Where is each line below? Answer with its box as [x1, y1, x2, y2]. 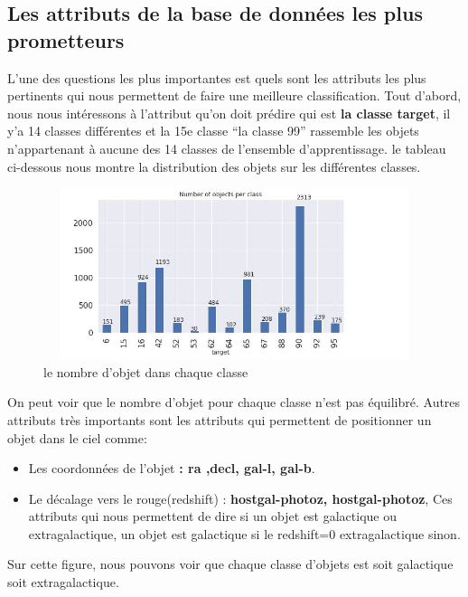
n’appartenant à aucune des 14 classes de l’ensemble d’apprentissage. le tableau [7, 138, 446, 157]
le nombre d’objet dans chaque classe [43, 362, 248, 381]
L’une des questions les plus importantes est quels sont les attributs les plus [7, 68, 426, 87]
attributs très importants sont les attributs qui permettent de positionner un [7, 410, 432, 429]
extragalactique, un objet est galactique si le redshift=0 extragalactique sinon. [28, 524, 461, 543]
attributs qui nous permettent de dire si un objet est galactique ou [28, 507, 398, 526]
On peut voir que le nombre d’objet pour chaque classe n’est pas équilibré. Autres [7, 393, 461, 412]
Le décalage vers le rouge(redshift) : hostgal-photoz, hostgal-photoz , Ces [28, 488, 453, 507]
